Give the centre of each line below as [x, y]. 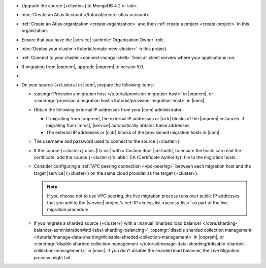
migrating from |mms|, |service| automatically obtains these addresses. [118, 126]
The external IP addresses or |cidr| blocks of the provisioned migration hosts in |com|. [133, 132]
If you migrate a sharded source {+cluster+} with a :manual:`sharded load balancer [118, 223]
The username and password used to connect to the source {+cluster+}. [107, 141]
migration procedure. [68, 210]
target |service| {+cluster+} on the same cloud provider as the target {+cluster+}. [116, 173]
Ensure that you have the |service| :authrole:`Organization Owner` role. [93, 40]
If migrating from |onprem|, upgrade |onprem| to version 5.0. [83, 67]
